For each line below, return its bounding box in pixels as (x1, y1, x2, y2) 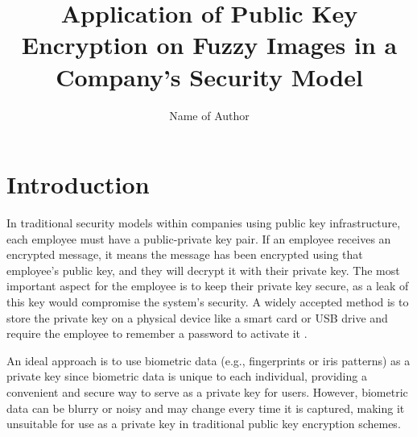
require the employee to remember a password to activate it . (6, 325, 308, 342)
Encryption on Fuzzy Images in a (21, 28, 398, 61)
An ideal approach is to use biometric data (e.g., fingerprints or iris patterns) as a (6, 352, 411, 368)
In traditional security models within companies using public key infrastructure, (6, 214, 401, 231)
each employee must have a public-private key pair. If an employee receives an (6, 230, 391, 247)
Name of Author (169, 106, 250, 123)
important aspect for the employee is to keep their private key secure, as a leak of (6, 277, 409, 294)
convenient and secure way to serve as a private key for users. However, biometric (6, 383, 408, 400)
